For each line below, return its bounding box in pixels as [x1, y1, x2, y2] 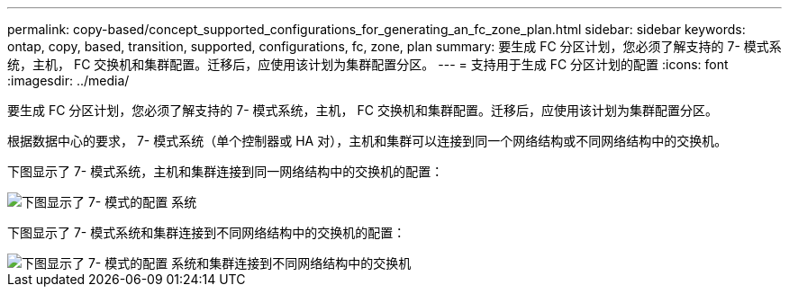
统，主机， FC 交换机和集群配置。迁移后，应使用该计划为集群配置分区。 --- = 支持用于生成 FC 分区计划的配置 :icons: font [7, 57, 729, 72]
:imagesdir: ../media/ [7, 73, 130, 88]
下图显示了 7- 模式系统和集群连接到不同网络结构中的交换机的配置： [7, 225, 406, 240]
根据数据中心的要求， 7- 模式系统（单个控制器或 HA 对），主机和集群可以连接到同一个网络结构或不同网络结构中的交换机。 [7, 133, 728, 148]
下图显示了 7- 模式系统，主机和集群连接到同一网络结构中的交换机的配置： [7, 164, 444, 179]
